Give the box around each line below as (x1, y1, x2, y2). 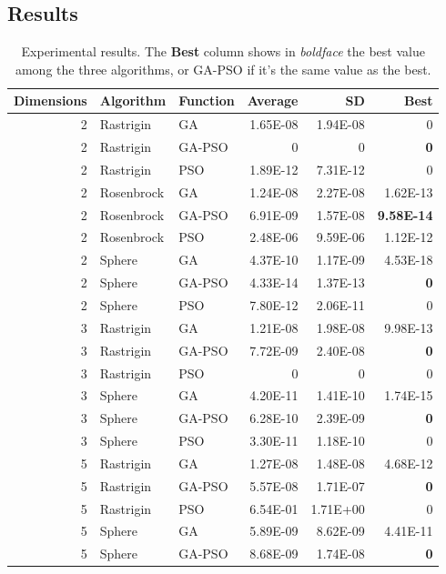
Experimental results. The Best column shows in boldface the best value (21, 42, 425, 61)
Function (178, 91, 235, 110)
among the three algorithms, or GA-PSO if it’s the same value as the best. (15, 59, 431, 78)
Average (247, 91, 299, 110)
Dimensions (14, 91, 87, 110)
